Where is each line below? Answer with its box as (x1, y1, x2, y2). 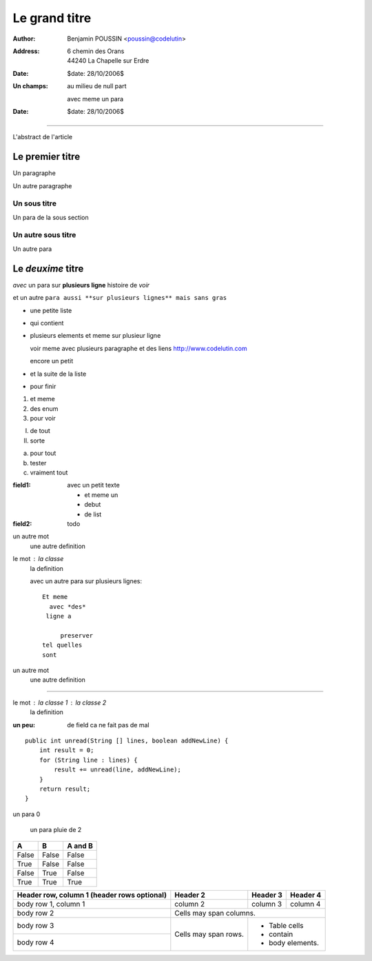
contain (269, 929, 293, 939)
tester (30, 458, 47, 467)
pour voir (30, 414, 56, 423)
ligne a (45, 612, 72, 620)
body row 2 (17, 908, 54, 918)
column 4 (290, 899, 321, 909)
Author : (12, 34, 36, 43)
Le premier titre (12, 151, 81, 163)
